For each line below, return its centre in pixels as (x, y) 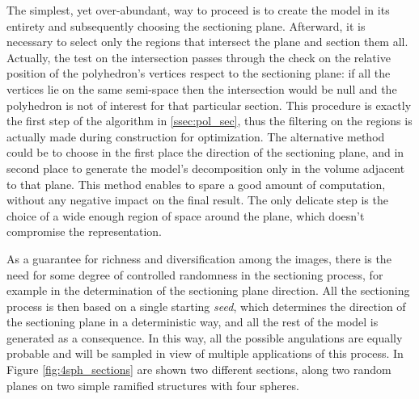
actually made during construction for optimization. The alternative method (196, 136)
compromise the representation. (84, 231)
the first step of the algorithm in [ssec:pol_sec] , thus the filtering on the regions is (209, 121)
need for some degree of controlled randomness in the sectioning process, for (195, 274)
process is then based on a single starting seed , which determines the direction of (206, 306)
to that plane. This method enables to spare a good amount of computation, (196, 184)
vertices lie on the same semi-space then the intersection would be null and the (202, 88)
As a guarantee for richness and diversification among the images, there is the (199, 258)
